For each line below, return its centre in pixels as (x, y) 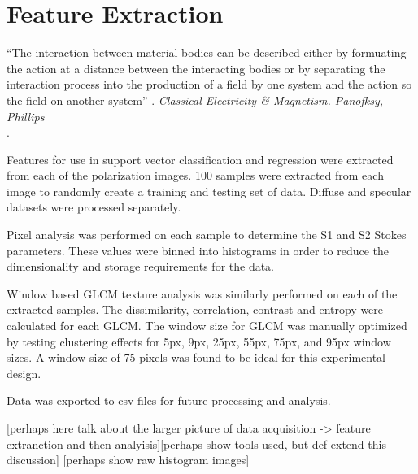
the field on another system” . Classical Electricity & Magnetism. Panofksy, (195, 100)
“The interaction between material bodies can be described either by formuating (207, 52)
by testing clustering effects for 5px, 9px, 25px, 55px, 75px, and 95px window (199, 341)
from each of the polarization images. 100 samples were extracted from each (195, 175)
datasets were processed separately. (94, 207)
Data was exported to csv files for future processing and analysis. (169, 400)
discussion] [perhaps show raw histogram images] (128, 460)
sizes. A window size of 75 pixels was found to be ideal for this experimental (196, 357)
